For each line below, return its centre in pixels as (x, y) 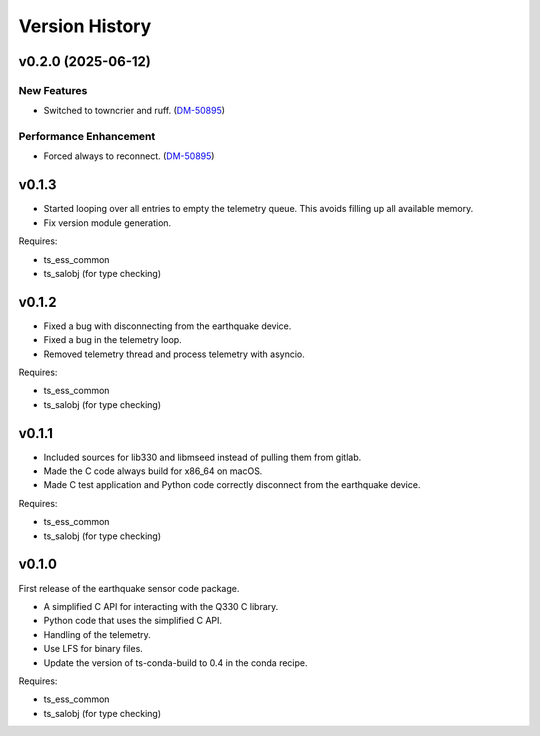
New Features (53, 90)
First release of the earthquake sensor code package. (129, 588)
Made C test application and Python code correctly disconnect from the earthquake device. (232, 485)
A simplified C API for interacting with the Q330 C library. (161, 606)
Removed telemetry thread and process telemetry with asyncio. (174, 354)
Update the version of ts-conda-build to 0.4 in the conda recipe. (176, 662)
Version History (85, 26)
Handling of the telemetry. (97, 634)
